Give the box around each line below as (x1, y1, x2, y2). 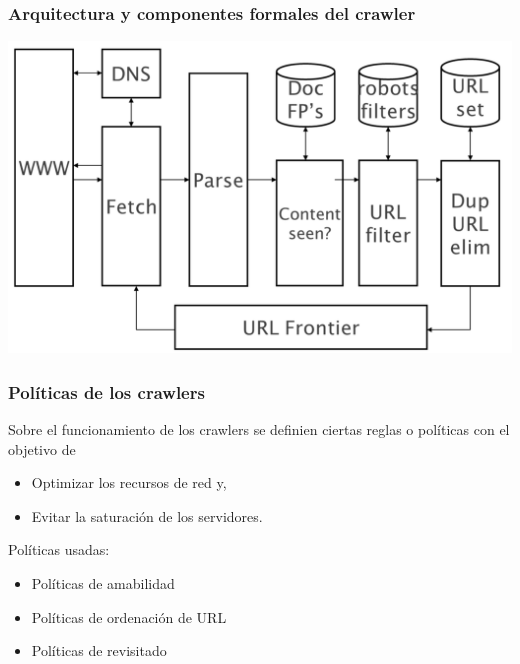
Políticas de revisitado (31, 640, 167, 661)
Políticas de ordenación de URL (31, 606, 227, 627)
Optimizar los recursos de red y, (31, 472, 227, 493)
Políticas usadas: (8, 539, 110, 560)
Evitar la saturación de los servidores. (31, 505, 263, 526)
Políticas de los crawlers (8, 379, 205, 404)
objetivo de (8, 438, 76, 459)
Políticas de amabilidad (31, 573, 175, 594)
